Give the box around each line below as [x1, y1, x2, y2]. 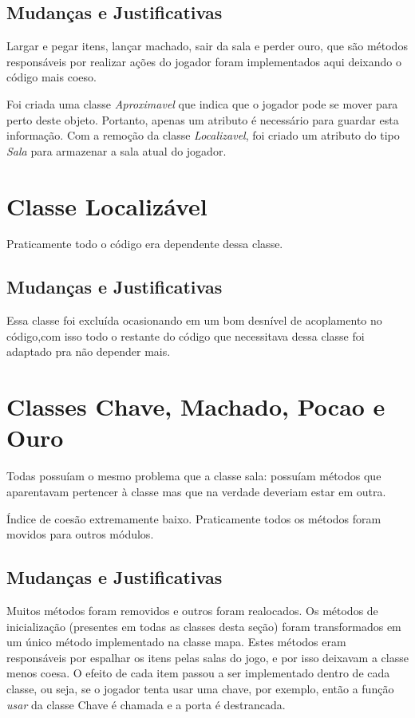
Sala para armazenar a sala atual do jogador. [6, 142, 227, 159]
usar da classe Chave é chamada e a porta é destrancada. [6, 696, 286, 712]
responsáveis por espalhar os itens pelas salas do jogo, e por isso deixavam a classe [6, 649, 409, 665]
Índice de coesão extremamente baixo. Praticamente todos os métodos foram [6, 510, 381, 527]
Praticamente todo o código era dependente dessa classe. [6, 235, 283, 252]
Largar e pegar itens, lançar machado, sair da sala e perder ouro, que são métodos [6, 37, 408, 54]
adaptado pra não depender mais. [6, 343, 171, 360]
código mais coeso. [6, 69, 97, 85]
